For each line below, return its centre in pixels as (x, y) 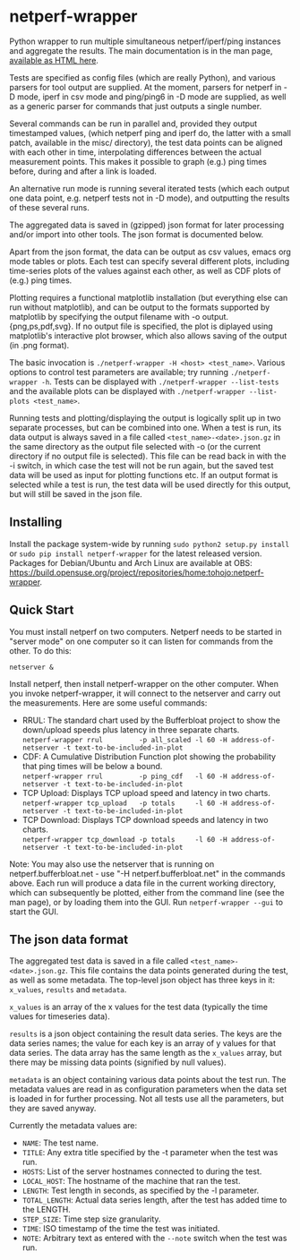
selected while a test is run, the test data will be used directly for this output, (150, 484)
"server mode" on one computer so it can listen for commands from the (141, 641)
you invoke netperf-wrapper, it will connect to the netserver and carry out (145, 693)
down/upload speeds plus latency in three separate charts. (131, 729)
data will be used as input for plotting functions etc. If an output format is (144, 475)
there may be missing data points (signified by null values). (118, 1062)
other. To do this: (40, 650)
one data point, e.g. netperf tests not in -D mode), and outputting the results (150, 198)
